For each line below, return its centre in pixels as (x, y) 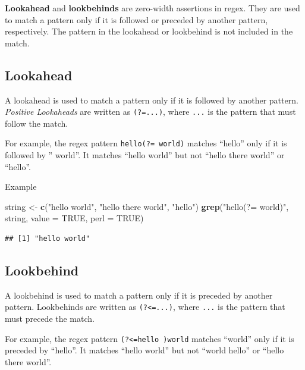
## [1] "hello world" (48, 239)
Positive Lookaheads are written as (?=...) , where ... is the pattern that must (150, 112)
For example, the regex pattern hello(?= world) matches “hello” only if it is (146, 143)
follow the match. (37, 123)
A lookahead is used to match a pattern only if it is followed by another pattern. (152, 100)
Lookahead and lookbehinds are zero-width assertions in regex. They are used (152, 8)
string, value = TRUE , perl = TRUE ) (74, 218)
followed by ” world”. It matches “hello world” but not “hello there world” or (145, 155)
